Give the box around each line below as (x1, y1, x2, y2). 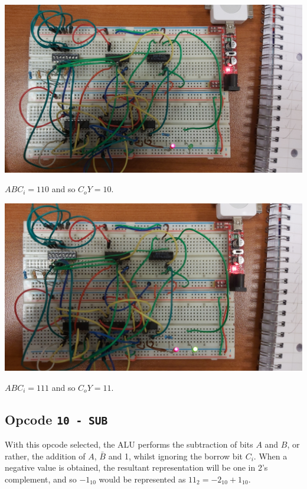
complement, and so (5, 472, 77, 485)
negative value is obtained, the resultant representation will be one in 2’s (5, 461, 268, 474)
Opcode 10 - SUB (5, 410, 108, 428)
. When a (253, 449, 288, 462)
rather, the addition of (5, 449, 86, 462)
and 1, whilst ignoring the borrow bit (108, 449, 243, 462)
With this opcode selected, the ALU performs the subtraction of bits (5, 438, 253, 451)
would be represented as (99, 472, 186, 485)
